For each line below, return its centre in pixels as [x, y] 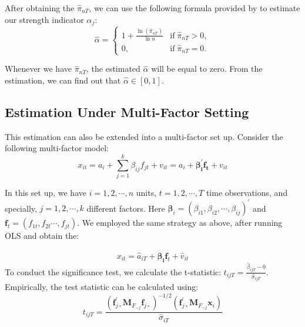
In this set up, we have [46, 193]
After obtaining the [40, 8]
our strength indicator [44, 19]
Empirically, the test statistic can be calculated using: [102, 287]
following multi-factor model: [57, 148]
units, [146, 193]
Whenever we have [38, 69]
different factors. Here [126, 208]
